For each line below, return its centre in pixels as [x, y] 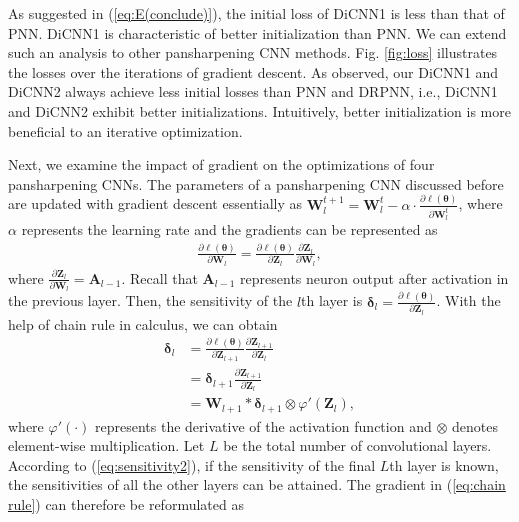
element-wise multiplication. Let [106, 445]
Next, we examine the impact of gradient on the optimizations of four [221, 164]
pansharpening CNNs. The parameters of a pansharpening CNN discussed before [256, 183]
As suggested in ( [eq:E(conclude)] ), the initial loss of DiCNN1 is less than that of [256, 13]
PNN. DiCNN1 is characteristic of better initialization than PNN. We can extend [257, 32]
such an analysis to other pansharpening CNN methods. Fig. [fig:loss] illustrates [253, 52]
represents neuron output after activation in [374, 277]
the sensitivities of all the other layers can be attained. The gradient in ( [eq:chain [257, 484]
